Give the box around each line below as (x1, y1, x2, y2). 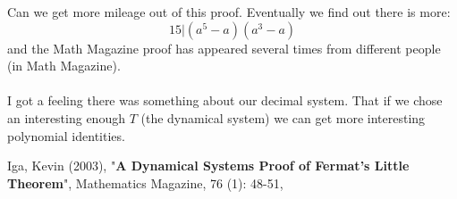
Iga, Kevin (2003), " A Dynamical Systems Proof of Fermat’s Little (7, 156, 410, 175)
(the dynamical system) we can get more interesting (140, 108, 426, 127)
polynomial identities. (7, 126, 125, 145)
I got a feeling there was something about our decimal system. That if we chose (7, 91, 443, 110)
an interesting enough (7, 108, 125, 127)
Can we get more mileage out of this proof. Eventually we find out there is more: (7, 3, 451, 21)
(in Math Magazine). (7, 56, 121, 75)
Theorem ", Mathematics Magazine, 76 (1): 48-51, (7, 173, 284, 192)
